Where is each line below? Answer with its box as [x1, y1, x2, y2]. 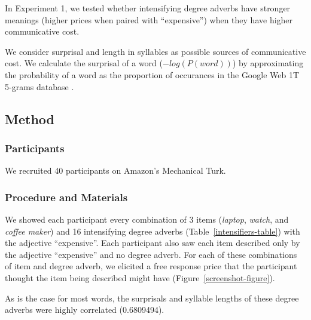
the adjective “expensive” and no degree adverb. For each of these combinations [5, 248, 297, 260]
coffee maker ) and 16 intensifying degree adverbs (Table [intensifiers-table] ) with [5, 224, 300, 237]
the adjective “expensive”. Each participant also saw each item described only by [5, 236, 300, 249]
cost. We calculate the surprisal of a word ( [5, 57, 163, 69]
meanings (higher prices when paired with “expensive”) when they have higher [5, 13, 293, 26]
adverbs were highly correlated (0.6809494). [5, 303, 164, 316]
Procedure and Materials [5, 189, 128, 204]
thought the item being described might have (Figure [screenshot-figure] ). [5, 271, 275, 284]
